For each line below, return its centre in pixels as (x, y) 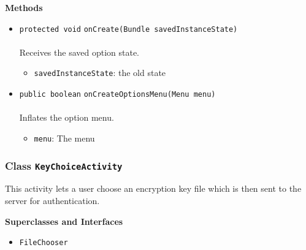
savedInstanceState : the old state (100, 73)
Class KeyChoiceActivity (64, 165)
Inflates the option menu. (67, 117)
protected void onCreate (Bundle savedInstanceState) (128, 29)
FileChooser (44, 243)
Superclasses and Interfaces (64, 221)
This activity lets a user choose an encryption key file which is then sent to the (153, 188)
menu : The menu (64, 138)
